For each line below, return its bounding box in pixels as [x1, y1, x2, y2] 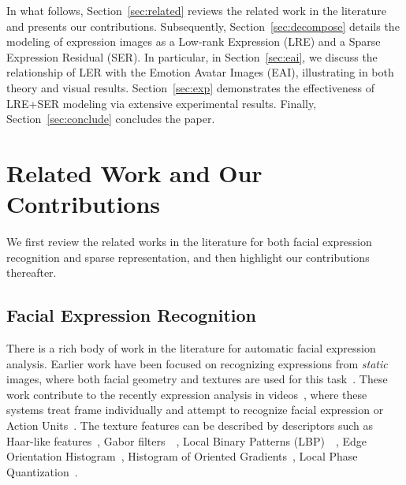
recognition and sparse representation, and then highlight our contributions [6, 248, 370, 265]
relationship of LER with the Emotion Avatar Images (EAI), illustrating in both [6, 64, 394, 80]
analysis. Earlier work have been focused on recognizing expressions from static [6, 355, 388, 371]
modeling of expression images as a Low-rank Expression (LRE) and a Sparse [6, 33, 381, 50]
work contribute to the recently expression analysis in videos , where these [6, 386, 367, 402]
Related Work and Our [6, 156, 263, 188]
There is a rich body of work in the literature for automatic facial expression [6, 340, 376, 356]
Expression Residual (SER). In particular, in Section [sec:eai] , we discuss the [6, 48, 378, 65]
